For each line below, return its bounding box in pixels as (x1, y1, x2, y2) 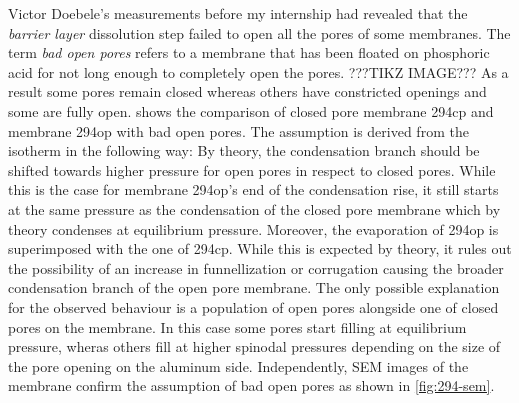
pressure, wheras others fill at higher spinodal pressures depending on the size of (8, 336, 501, 357)
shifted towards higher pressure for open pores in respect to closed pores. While (8, 159, 496, 180)
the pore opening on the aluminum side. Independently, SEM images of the (8, 355, 469, 376)
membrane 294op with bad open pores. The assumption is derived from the (8, 120, 469, 141)
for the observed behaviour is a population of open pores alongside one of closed (8, 296, 499, 317)
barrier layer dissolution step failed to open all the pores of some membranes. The (8, 22, 511, 43)
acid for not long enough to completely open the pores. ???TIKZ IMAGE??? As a (8, 61, 509, 82)
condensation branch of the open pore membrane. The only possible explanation (8, 277, 500, 298)
